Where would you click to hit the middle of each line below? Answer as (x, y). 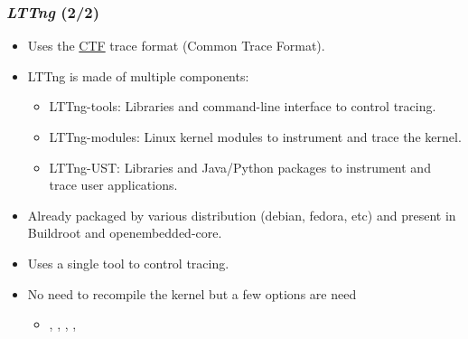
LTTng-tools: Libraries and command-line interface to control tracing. (243, 106)
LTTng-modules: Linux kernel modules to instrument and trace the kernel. (255, 137)
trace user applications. (113, 185)
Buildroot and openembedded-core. (125, 233)
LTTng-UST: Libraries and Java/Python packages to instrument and (240, 167)
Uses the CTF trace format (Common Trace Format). (176, 46)
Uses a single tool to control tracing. (128, 263)
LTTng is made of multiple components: (138, 75)
